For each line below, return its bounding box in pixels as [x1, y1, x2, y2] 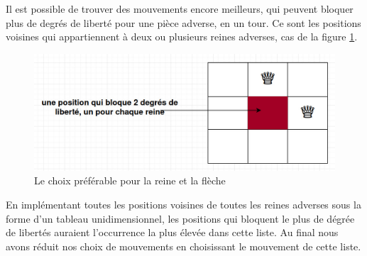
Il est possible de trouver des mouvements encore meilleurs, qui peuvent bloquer [6, 1, 354, 16]
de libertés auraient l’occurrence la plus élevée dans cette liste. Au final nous [6, 225, 339, 240]
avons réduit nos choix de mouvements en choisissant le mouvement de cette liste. [6, 238, 361, 253]
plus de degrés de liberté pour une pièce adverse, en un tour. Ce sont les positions [6, 15, 361, 30]
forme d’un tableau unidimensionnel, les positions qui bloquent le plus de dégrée [6, 211, 355, 226]
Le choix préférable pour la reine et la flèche [34, 173, 226, 188]
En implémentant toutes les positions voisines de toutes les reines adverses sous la [6, 196, 361, 211]
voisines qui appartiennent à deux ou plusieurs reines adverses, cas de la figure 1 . [6, 29, 358, 44]
